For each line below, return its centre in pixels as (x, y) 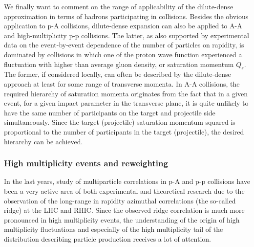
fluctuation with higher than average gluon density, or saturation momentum (119, 64)
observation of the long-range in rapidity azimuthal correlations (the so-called (120, 200)
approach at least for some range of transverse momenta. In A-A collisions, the (122, 83)
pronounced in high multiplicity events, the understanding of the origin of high (122, 219)
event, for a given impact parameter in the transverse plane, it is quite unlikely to (126, 103)
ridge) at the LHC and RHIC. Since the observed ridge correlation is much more (124, 210)
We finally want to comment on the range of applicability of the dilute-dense (119, 6)
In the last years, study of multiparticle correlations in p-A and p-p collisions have (127, 181)
